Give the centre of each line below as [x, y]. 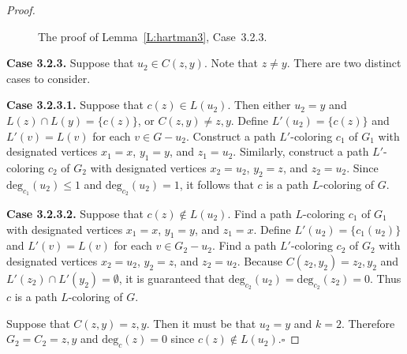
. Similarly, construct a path [301, 151]
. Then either [259, 105]
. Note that [231, 63]
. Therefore [368, 323]
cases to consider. [49, 78]
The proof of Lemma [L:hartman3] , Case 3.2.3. [153, 36]
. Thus [386, 278]
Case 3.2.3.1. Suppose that [75, 105]
